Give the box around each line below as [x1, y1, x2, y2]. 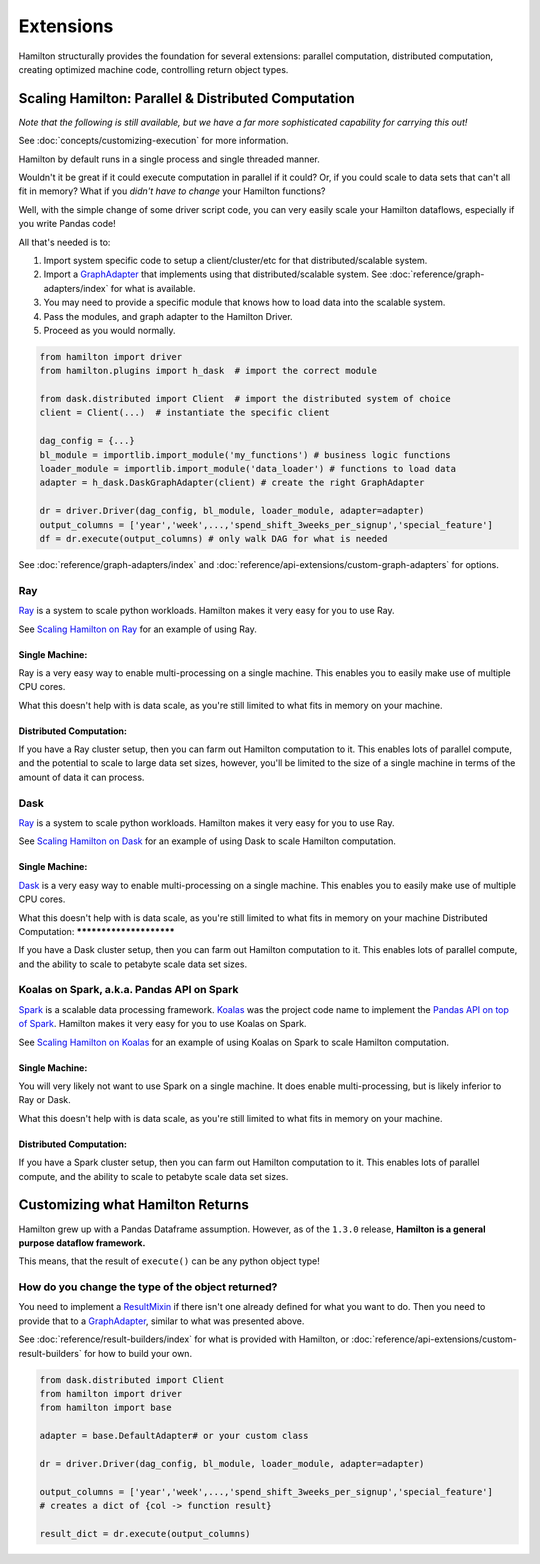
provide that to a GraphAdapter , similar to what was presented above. [18, 1315, 305, 1327]
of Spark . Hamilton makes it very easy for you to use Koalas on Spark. [18, 1018, 307, 1030]
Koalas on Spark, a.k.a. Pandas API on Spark [18, 983, 239, 997]
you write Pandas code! [18, 218, 116, 230]
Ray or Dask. [18, 1094, 72, 1106]
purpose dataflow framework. [18, 1236, 146, 1249]
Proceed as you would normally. [43, 324, 176, 336]
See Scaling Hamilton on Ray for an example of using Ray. [18, 623, 257, 635]
